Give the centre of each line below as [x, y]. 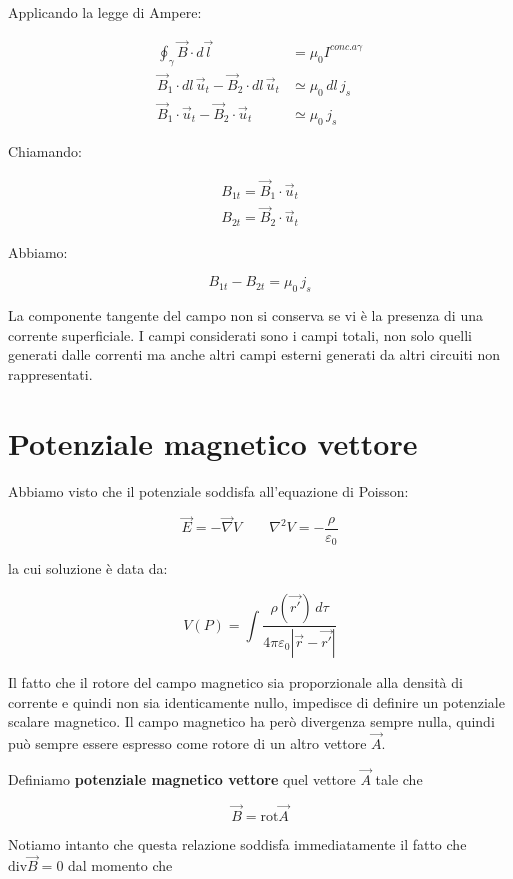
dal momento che [120, 865]
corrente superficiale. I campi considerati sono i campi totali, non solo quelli [240, 334]
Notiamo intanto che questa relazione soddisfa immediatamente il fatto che [237, 843]
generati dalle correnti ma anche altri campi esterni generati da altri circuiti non [254, 354]
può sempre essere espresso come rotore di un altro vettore [187, 742]
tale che [399, 778]
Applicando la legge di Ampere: [105, 12]
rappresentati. [50, 373]
